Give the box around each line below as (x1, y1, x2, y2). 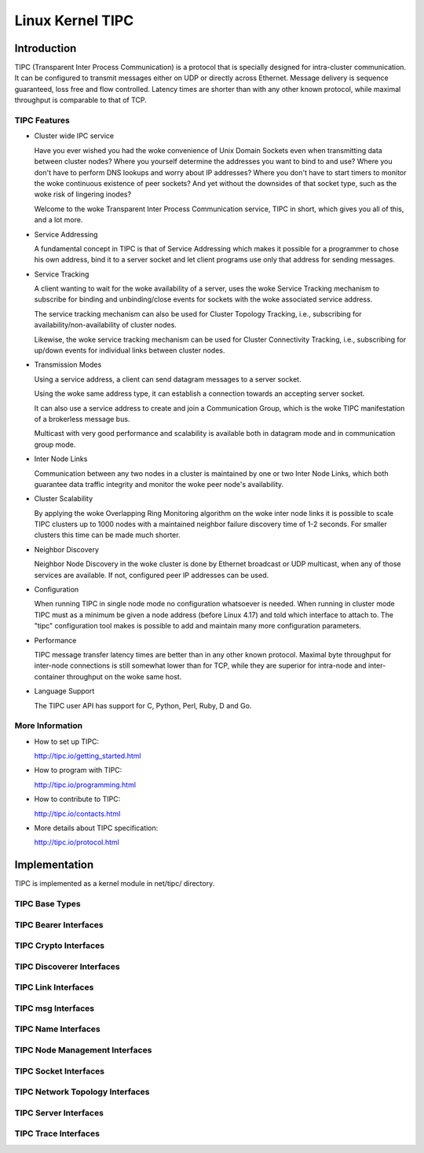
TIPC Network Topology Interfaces (14, 1086, 150, 1097)
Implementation (14, 858, 94, 872)
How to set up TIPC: (34, 737, 100, 746)
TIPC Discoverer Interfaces (14, 961, 121, 972)
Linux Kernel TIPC (14, 12, 134, 29)
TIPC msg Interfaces (14, 1002, 94, 1013)
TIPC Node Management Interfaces (14, 1045, 152, 1056)
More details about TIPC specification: (34, 823, 159, 833)
